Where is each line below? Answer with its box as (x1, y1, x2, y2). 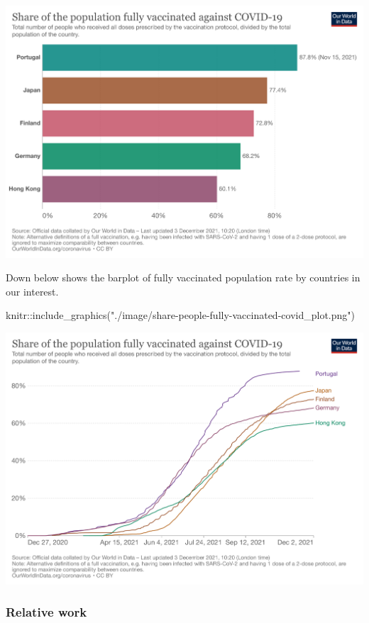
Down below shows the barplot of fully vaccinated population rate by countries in (6, 270, 360, 285)
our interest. (6, 284, 59, 298)
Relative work (6, 603, 87, 621)
